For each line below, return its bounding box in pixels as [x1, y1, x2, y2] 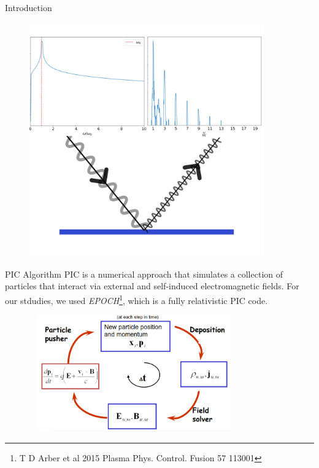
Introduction [5, 1, 52, 14]
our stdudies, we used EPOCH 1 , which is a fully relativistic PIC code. [5, 292, 268, 306]
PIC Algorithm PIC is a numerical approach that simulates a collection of [5, 267, 283, 280]
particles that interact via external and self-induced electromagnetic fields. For [5, 279, 299, 292]
